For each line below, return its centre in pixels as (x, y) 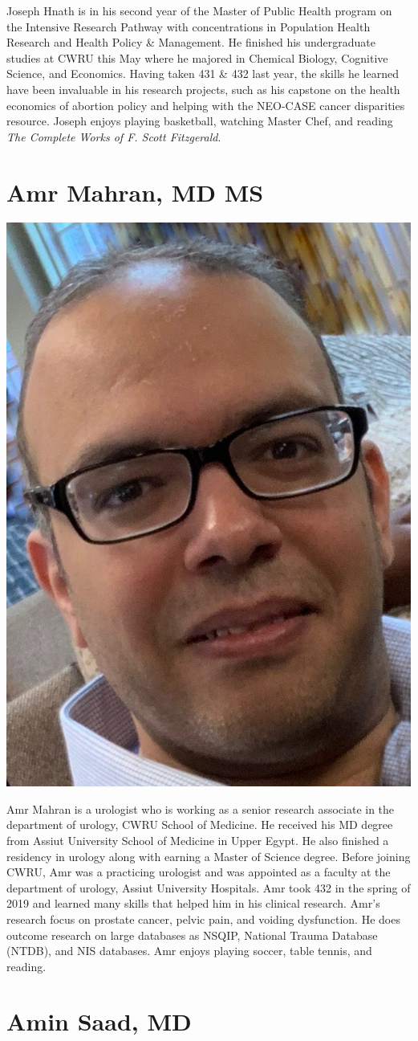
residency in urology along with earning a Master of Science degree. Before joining (209, 856)
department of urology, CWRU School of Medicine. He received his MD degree (200, 825)
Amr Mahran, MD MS (135, 192)
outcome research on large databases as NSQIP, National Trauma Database (192, 935)
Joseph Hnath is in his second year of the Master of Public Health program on (199, 10)
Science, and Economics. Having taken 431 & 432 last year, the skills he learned (203, 73)
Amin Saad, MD (99, 1021)
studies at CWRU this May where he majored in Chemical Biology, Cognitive (197, 57)
